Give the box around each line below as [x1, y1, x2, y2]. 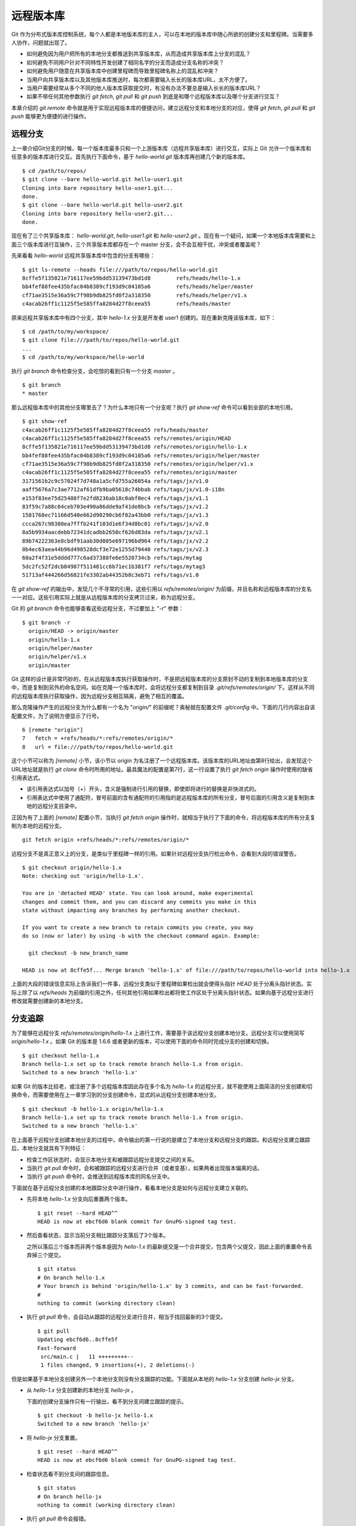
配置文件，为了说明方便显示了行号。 [11, 712, 102, 720]
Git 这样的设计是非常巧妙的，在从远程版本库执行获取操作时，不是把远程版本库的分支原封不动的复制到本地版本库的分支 [11, 675, 308, 683]
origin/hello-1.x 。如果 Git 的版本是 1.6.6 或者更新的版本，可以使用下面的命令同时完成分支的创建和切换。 [11, 1038, 272, 1045]
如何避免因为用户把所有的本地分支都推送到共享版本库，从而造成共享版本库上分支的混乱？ [26, 50, 251, 57]
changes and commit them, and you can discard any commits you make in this [22, 898, 257, 905]
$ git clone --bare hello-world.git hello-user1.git [22, 176, 183, 183]
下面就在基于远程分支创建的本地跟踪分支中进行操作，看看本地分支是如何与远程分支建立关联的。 [11, 1184, 252, 1192]
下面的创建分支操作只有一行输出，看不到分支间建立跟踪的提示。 [26, 1398, 187, 1405]
